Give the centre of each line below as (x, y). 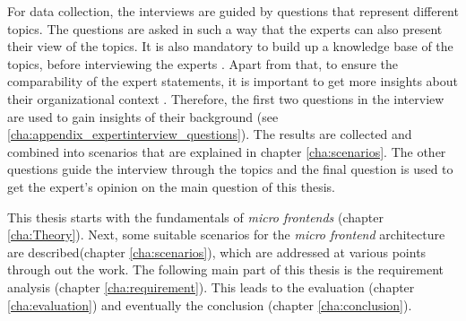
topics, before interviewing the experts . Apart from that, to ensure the (203, 63)
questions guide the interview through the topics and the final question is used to (230, 169)
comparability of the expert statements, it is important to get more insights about (233, 81)
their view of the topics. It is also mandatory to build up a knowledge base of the (230, 46)
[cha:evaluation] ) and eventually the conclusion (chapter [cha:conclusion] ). (210, 304)
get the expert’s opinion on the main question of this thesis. (171, 186)
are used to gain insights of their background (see (143, 116)
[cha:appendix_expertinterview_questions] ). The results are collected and (210, 134)
